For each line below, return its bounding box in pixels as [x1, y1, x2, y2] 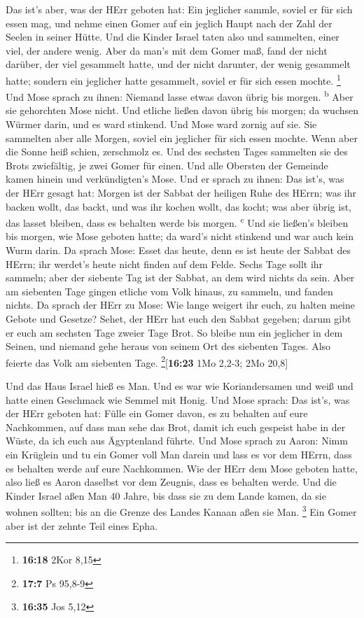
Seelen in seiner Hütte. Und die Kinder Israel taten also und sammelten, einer [6, 29, 339, 44]
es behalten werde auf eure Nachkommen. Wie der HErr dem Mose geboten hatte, [6, 461, 358, 475]
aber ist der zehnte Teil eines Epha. [6, 518, 158, 533]
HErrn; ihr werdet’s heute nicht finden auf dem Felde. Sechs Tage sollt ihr [6, 256, 323, 271]
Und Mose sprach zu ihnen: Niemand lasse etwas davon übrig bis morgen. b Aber [6, 87, 353, 104]
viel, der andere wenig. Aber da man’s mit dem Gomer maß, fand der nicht [6, 43, 328, 57]
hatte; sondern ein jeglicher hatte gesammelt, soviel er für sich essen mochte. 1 [6, 71, 341, 87]
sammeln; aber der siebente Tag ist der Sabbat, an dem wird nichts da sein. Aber [6, 270, 355, 285]
